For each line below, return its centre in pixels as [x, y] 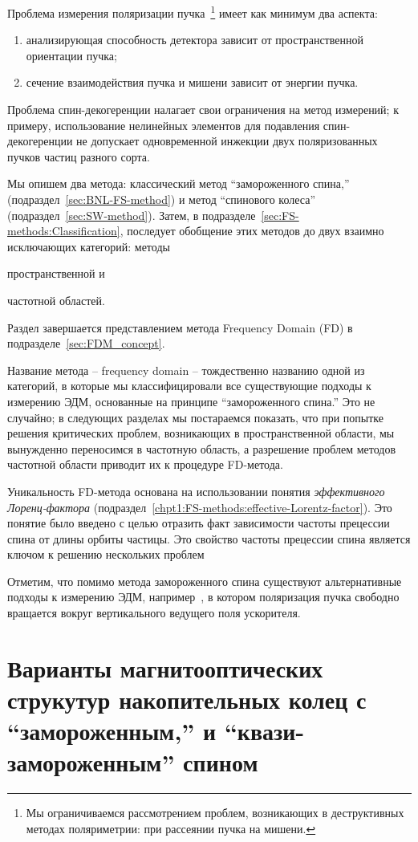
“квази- [264, 731]
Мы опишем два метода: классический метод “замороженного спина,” [179, 183]
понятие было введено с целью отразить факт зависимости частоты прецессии [199, 523]
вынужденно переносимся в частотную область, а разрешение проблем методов [202, 448]
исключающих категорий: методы [89, 246]
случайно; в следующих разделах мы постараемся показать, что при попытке [195, 417]
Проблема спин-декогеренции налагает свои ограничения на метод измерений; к [203, 110]
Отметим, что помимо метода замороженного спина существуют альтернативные [205, 581]
